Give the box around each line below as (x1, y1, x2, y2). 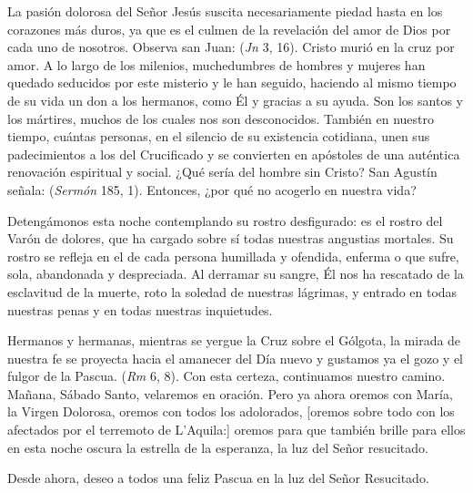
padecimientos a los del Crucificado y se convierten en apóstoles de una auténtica (7, 144, 460, 163)
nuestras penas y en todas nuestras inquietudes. (7, 300, 273, 319)
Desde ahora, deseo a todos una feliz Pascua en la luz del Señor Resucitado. (7, 468, 429, 488)
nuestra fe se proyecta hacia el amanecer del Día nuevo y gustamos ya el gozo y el (7, 348, 464, 367)
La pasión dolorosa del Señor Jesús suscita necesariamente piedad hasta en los (7, 2, 443, 20)
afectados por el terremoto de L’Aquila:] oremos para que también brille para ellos (7, 420, 466, 439)
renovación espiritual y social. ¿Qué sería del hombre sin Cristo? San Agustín (7, 162, 438, 181)
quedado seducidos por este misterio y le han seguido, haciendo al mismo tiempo (7, 73, 457, 92)
